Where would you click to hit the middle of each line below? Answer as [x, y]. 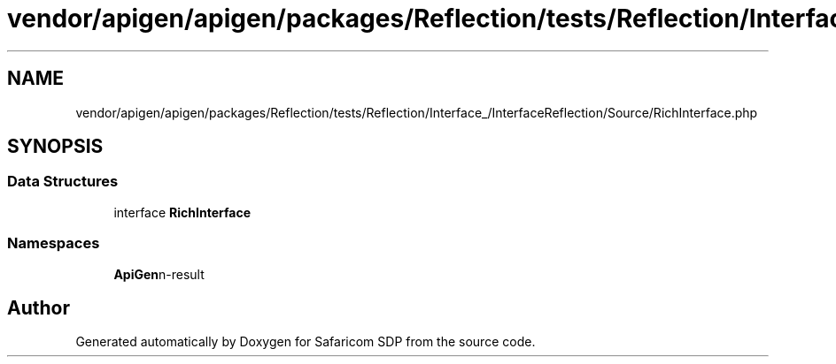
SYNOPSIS [55, 147]
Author [39, 307]
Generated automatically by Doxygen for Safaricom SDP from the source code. [306, 342]
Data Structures [63, 182]
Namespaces [54, 243]
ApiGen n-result [159, 274]
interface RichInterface [182, 212]
